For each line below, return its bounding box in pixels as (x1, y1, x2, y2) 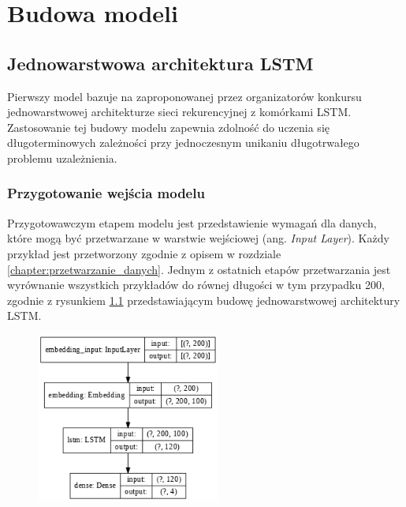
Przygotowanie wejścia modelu (7, 183, 205, 203)
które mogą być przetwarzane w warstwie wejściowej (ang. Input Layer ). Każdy (7, 230, 389, 246)
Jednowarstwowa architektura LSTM (7, 51, 314, 75)
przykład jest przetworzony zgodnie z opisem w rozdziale (7, 245, 281, 261)
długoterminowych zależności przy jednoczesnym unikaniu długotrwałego (7, 134, 359, 151)
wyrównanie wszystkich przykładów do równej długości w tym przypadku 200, (7, 276, 385, 293)
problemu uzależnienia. (7, 149, 117, 166)
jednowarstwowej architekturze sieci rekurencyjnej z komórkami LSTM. (7, 103, 352, 120)
